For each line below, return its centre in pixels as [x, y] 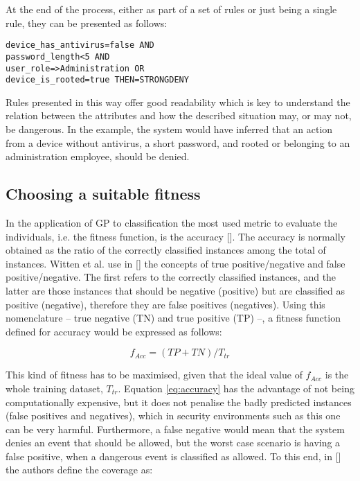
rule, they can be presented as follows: [87, 23]
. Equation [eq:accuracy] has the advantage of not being [236, 388]
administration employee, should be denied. [98, 156]
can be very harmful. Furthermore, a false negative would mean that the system [175, 429]
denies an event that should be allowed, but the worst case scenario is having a [173, 443]
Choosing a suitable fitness [103, 194]
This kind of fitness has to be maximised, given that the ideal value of [154, 375]
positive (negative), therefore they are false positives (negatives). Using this [165, 304]
